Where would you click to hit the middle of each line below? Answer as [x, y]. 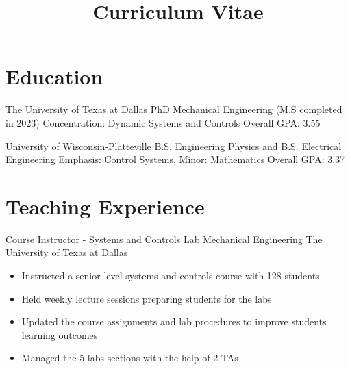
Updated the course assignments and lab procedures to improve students [174, 321]
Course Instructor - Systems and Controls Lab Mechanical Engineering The [164, 239]
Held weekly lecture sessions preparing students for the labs [147, 298]
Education [54, 76]
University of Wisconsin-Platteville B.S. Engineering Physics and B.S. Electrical [174, 145]
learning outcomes [60, 334]
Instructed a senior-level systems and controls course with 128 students [171, 275]
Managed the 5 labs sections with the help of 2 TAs [130, 358]
